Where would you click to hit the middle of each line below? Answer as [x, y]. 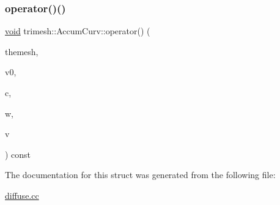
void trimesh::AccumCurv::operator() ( [78, 31]
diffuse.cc [22, 195]
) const [18, 154]
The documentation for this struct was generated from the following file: [140, 175]
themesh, [22, 51]
